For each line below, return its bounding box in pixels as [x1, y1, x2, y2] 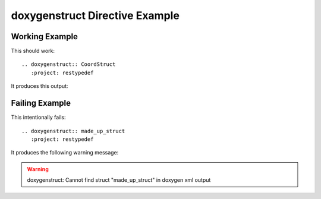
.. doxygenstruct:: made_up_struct [21, 128, 125, 134]
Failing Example [11, 98, 71, 108]
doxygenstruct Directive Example [11, 9, 180, 22]
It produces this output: [11, 83, 68, 90]
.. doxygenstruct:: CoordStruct [21, 61, 116, 68]
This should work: [11, 48, 55, 55]
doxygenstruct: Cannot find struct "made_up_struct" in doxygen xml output [27, 176, 211, 184]
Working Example [11, 31, 78, 42]
